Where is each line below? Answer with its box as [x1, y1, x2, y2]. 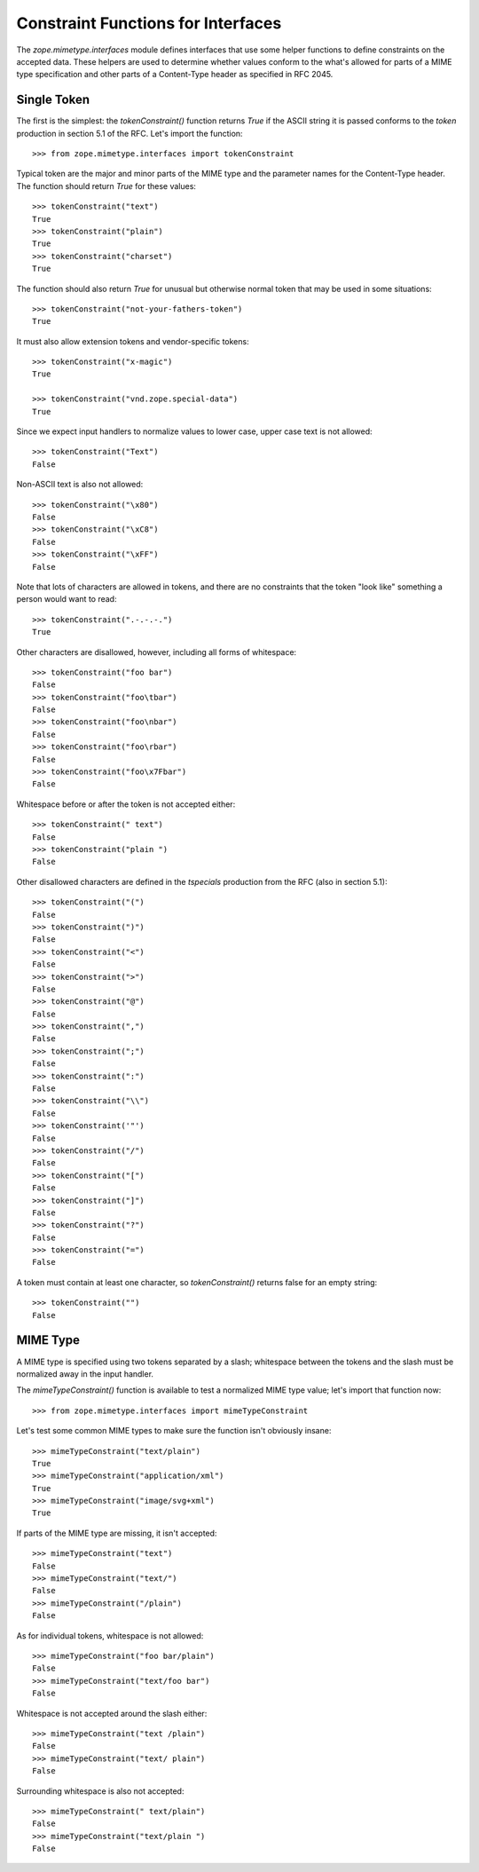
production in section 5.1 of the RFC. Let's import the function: [16, 128, 243, 138]
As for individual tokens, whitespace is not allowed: [16, 1630, 204, 1641]
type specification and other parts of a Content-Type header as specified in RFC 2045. [16, 69, 334, 80]
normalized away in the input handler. [16, 1368, 154, 1379]
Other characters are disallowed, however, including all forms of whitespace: [16, 646, 297, 657]
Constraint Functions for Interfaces [16, 13, 282, 33]
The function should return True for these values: [16, 180, 197, 191]
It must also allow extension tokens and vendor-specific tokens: [16, 336, 249, 346]
